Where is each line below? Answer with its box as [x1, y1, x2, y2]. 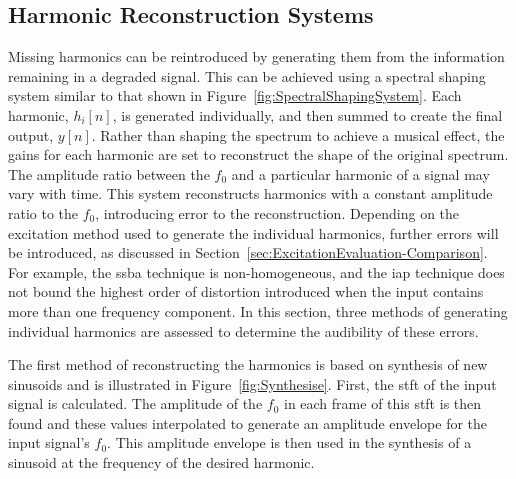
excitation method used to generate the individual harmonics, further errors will [8, 222, 499, 243]
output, [8, 124, 54, 145]
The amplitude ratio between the [8, 163, 210, 184]
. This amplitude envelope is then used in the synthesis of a [107, 432, 472, 453]
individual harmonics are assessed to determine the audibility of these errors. [8, 320, 479, 341]
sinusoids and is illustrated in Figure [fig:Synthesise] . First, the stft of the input [8, 373, 497, 394]
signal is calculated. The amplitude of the [8, 393, 263, 414]
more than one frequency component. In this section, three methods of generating [8, 300, 508, 321]
